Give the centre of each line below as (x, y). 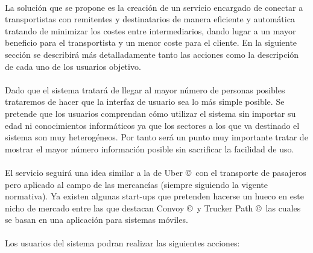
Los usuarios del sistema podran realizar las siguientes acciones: (122, 243)
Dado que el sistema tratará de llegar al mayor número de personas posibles (145, 89)
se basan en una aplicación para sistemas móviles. (96, 220)
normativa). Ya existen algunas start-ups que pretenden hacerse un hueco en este (155, 196)
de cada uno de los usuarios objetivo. (73, 66)
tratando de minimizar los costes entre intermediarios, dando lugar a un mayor (150, 30)
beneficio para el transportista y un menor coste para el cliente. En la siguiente (151, 42)
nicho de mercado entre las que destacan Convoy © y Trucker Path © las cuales (153, 208)
